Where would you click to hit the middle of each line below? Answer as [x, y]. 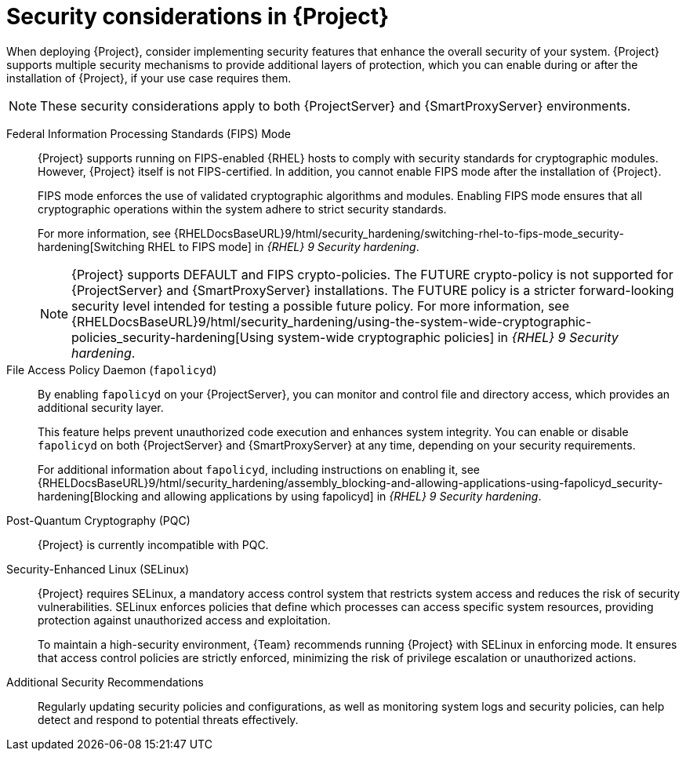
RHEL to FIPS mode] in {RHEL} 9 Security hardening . [283, 246]
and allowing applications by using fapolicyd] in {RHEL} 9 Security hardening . [341, 496]
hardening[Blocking [88, 496]
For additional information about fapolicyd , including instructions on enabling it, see [259, 469]
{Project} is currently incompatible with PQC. [153, 544]
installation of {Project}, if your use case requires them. [149, 78]
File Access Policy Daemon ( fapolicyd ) [112, 369]
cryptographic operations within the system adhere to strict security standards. [242, 209]
